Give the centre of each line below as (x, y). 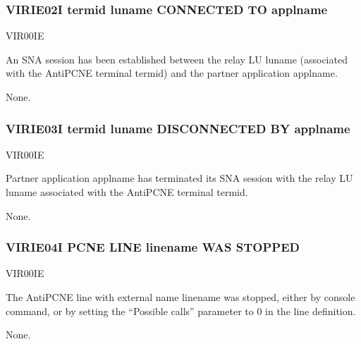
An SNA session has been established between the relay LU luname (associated (177, 59)
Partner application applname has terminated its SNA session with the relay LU (179, 178)
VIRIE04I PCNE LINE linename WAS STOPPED (153, 247)
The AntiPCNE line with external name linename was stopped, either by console (180, 297)
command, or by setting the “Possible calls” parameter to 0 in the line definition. (181, 311)
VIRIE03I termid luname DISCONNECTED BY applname (178, 128)
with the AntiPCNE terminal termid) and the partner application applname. (172, 73)
